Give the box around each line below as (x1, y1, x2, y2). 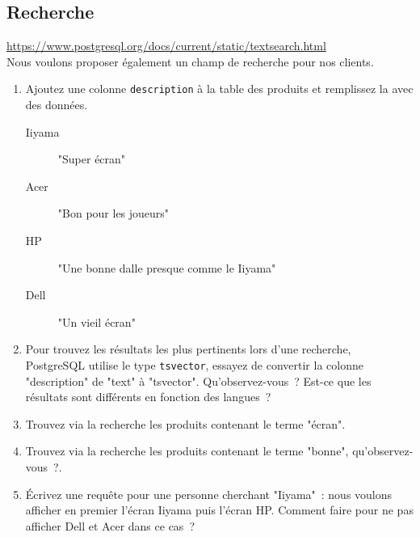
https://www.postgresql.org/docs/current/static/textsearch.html (6, 37, 326, 54)
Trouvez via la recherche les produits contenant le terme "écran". (25, 415, 346, 432)
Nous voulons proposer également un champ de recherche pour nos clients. (6, 53, 374, 70)
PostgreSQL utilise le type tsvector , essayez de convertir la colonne (25, 356, 363, 373)
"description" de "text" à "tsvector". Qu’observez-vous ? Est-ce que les (25, 372, 372, 389)
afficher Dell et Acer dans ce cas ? (25, 517, 195, 534)
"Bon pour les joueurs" (57, 205, 170, 222)
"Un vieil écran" (57, 313, 136, 330)
